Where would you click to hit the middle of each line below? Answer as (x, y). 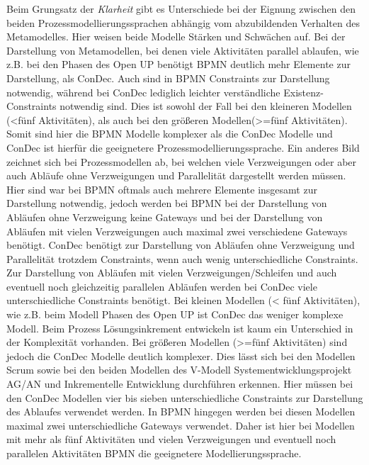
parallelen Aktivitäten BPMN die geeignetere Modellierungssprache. (154, 453)
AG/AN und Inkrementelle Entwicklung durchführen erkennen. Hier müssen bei (180, 384)
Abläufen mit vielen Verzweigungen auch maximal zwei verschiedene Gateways (177, 231)
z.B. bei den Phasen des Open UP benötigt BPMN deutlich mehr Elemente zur (178, 64)
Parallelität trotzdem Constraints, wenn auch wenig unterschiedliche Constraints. (182, 258)
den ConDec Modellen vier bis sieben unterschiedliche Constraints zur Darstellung (185, 397)
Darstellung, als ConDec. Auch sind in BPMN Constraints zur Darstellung (168, 78)
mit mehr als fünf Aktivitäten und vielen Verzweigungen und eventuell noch (171, 439)
